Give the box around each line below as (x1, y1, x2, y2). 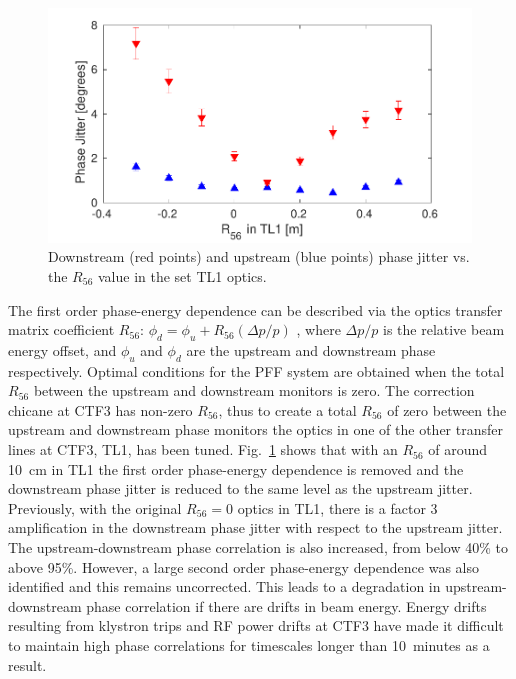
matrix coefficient (8, 319, 115, 340)
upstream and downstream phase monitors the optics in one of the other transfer (8, 419, 503, 440)
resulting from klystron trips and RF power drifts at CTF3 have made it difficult (8, 615, 504, 636)
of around (428, 439, 488, 460)
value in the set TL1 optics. (97, 265, 267, 286)
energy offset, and (8, 339, 117, 360)
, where (296, 319, 341, 340)
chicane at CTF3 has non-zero (8, 399, 193, 420)
